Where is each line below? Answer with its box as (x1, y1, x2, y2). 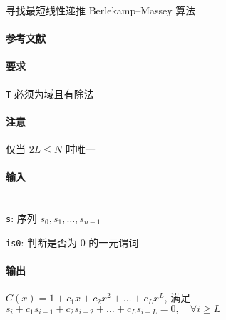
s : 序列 (6, 211, 37, 226)
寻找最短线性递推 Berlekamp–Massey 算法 (6, 3, 196, 17)
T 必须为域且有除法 (6, 86, 94, 101)
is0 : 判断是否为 (6, 234, 78, 249)
